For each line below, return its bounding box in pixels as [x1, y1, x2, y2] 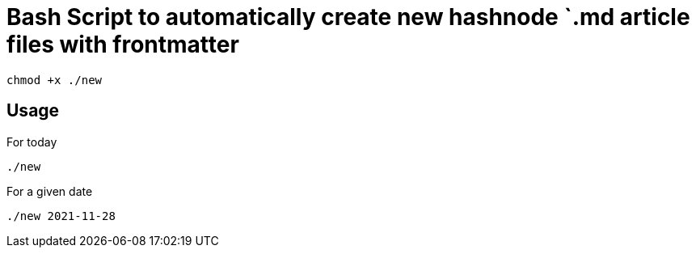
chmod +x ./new [6, 73, 103, 87]
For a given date [6, 184, 93, 198]
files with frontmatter [6, 31, 239, 58]
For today [6, 134, 57, 149]
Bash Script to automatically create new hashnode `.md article [6, 3, 690, 31]
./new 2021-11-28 [6, 209, 116, 222]
